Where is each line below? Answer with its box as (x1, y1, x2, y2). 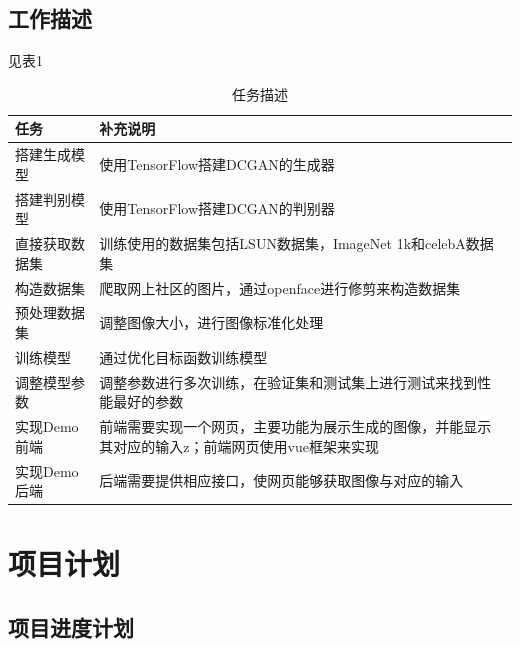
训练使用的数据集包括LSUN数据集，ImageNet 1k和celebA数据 (99, 233, 494, 254)
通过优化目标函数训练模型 (99, 346, 268, 367)
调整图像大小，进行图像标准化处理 (99, 312, 324, 333)
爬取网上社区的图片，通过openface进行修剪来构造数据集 (99, 277, 461, 298)
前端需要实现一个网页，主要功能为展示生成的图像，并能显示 (99, 416, 492, 437)
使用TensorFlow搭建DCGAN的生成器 (99, 154, 335, 175)
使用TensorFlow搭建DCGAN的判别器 (99, 198, 335, 219)
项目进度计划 (8, 612, 134, 642)
